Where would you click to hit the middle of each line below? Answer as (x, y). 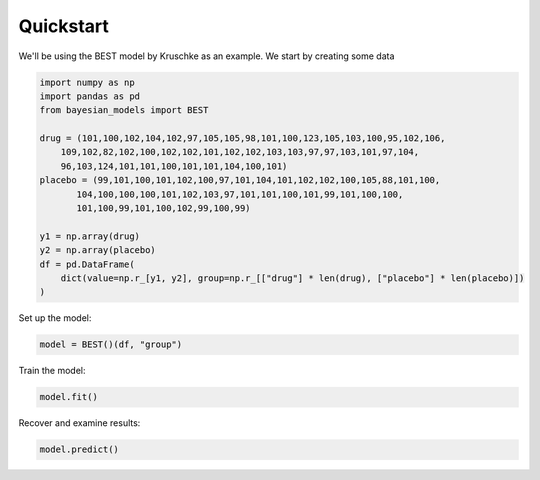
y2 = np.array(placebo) (98, 250)
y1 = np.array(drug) (89, 236)
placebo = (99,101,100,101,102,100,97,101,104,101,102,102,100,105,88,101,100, (240, 180)
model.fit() (69, 397)
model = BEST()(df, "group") (111, 344)
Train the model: (52, 371)
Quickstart (64, 26)
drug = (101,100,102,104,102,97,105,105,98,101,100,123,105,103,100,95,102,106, (242, 138)
